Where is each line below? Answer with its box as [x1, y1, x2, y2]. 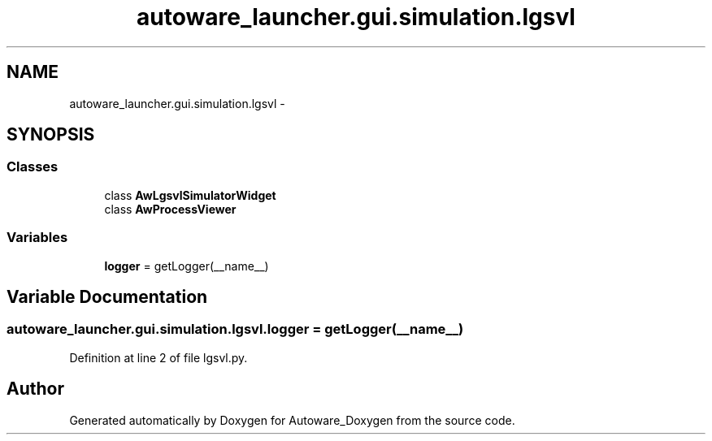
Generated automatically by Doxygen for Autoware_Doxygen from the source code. [69, 413, 515, 427]
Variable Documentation [7, 286, 208, 307]
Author [7, 378, 64, 400]
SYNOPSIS [7, 124, 95, 145]
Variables [7, 229, 68, 246]
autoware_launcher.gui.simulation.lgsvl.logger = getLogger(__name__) [7, 321, 464, 338]
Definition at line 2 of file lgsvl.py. [69, 350, 248, 365]
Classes [7, 158, 59, 175]
